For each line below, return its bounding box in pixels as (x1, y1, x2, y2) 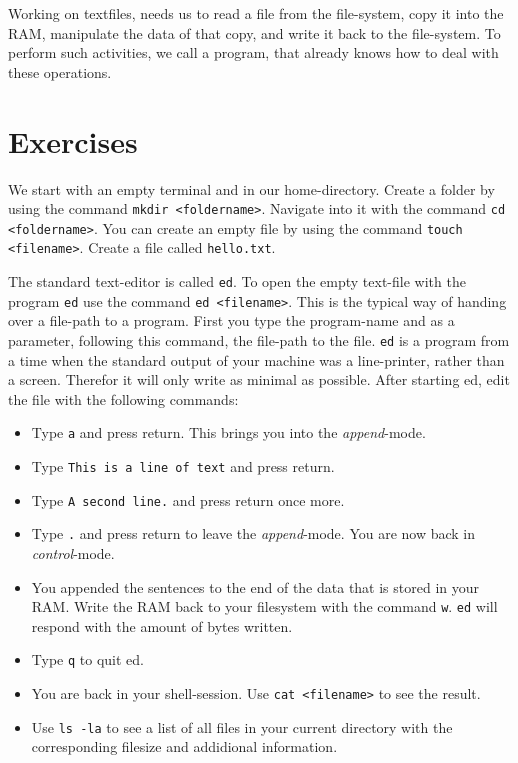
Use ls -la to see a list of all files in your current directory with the (31, 716, 453, 737)
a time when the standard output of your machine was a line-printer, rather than (8, 349, 505, 370)
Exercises (8, 120, 138, 161)
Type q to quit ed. (31, 649, 144, 670)
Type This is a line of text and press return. (31, 456, 335, 477)
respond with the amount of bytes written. (31, 615, 293, 636)
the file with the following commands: (8, 388, 239, 409)
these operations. (8, 61, 112, 82)
